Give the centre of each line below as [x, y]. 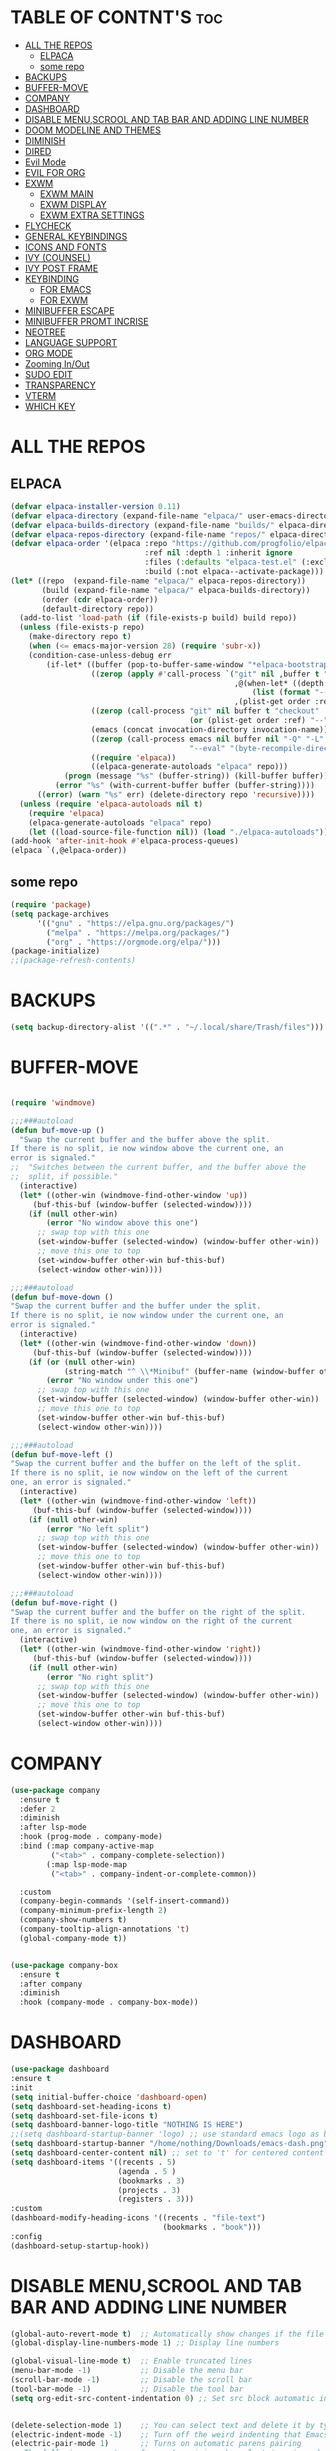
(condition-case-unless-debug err [100, 655]
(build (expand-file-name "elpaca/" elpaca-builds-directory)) [176, 590]
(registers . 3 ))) [156, 2199]
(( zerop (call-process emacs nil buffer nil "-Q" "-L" [207, 739]
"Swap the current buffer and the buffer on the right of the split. [158, 1612]
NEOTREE [45, 332]
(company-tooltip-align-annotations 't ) [104, 1929]
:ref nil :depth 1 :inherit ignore [218, 553]
